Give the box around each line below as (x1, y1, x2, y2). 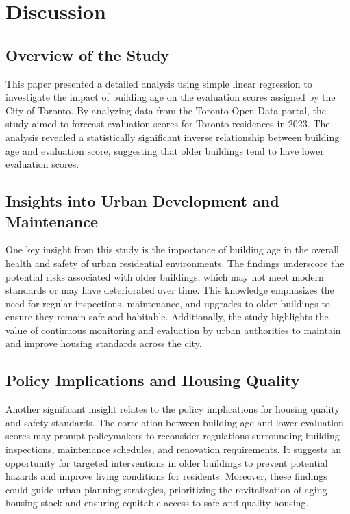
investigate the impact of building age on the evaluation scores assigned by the (5, 90, 336, 104)
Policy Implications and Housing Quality (5, 370, 300, 391)
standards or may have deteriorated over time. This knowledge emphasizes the (5, 283, 334, 297)
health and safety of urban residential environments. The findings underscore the (5, 255, 345, 270)
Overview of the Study (5, 44, 170, 65)
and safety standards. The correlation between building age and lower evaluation (5, 415, 344, 429)
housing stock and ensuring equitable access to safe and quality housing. (5, 496, 309, 510)
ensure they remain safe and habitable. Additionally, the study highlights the (5, 309, 329, 324)
